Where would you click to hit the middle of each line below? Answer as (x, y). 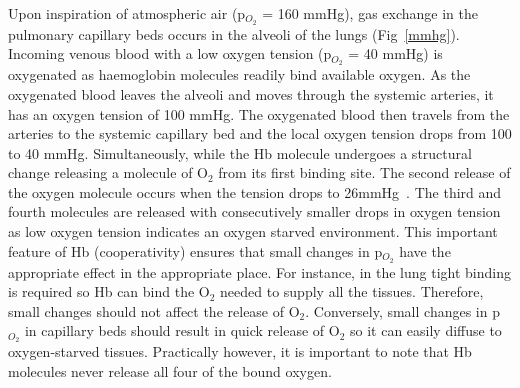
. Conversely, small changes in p (402, 310)
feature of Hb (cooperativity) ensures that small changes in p (195, 250)
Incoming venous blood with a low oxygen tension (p (170, 53)
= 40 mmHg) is (395, 53)
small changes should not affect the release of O (154, 310)
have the (425, 250)
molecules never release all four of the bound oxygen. (170, 370)
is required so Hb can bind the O (109, 291)
